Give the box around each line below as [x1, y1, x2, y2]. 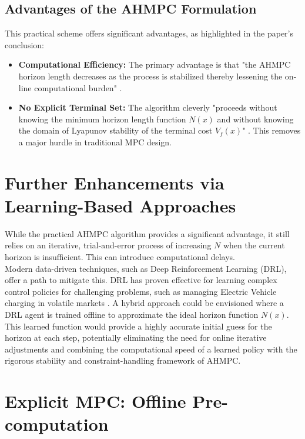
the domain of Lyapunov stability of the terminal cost [18, 124, 213, 137]
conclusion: [5, 38, 44, 51]
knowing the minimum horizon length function [18, 112, 186, 125]
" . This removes [242, 124, 301, 137]
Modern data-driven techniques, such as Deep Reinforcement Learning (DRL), [5, 262, 287, 274]
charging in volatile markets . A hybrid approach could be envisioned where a [5, 297, 284, 309]
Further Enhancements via [5, 170, 224, 194]
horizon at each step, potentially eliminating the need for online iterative [5, 331, 267, 344]
